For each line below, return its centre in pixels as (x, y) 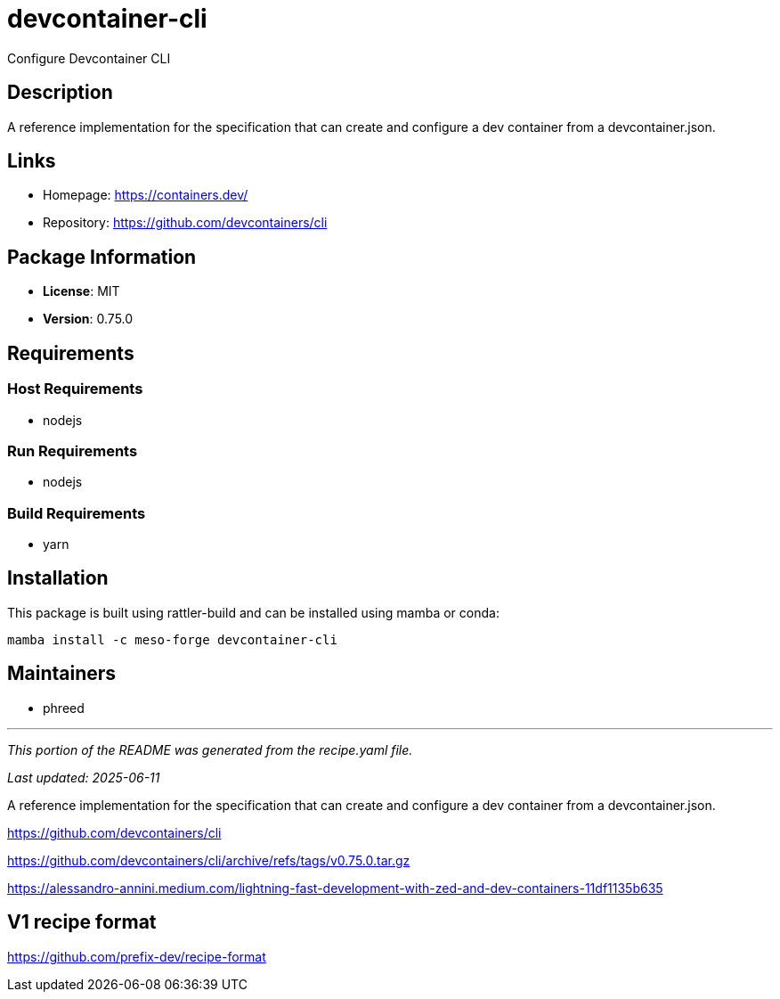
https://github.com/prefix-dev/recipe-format (137, 956)
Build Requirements (77, 513)
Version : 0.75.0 (88, 319)
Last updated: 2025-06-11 (84, 777)
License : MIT (81, 291)
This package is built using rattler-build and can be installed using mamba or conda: (253, 612)
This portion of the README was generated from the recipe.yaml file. (210, 749)
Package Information (102, 257)
